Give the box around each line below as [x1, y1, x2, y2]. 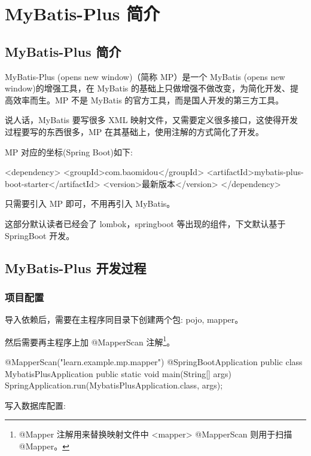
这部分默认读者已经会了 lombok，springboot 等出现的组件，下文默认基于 [5, 217, 286, 229]
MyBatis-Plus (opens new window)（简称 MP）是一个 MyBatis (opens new [5, 70, 285, 82]
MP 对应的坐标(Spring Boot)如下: [5, 145, 133, 158]
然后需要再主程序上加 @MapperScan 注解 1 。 [5, 333, 175, 348]
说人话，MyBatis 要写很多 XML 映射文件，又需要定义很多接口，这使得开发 [5, 114, 298, 126]
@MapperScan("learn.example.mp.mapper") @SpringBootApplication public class [5, 355, 303, 368]
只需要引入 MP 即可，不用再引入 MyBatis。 [5, 197, 175, 210]
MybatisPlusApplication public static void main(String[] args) [5, 367, 232, 380]
